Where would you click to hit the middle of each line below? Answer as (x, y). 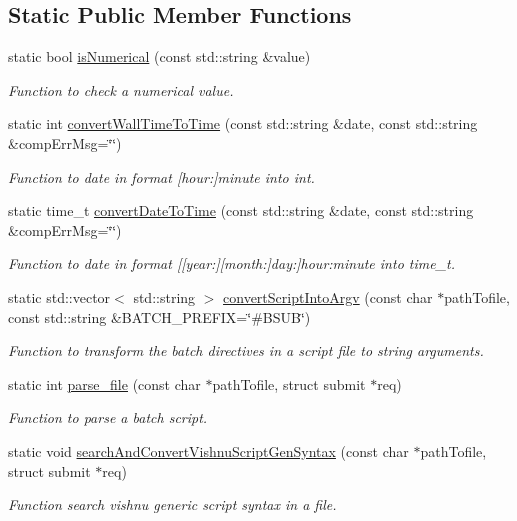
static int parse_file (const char (104, 383)
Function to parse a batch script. (108, 417)
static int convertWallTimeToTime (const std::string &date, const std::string (243, 123)
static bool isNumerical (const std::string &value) (159, 56)
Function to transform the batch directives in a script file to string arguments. (246, 350)
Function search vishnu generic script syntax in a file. (172, 504)
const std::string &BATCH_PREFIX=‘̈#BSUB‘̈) (159, 316)
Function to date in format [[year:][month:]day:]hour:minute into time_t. (231, 263)
